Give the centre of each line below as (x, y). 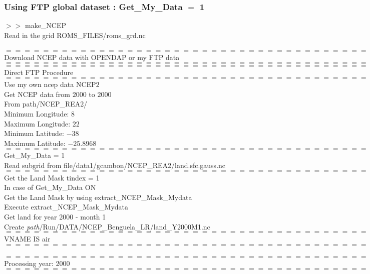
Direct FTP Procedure (39, 72)
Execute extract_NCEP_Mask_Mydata (66, 207)
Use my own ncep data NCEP (50, 84)
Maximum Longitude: (37, 123)
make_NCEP (46, 25)
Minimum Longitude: (37, 113)
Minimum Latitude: (34, 133)
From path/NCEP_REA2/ (46, 104)
